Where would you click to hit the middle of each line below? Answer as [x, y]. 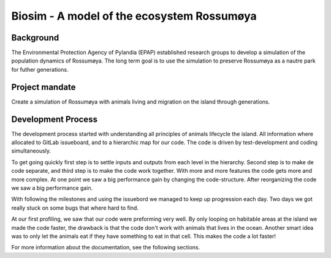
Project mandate [44, 87]
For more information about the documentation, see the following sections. [106, 248]
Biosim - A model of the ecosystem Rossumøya [134, 16]
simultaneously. [31, 151]
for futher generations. [40, 69]
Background [35, 38]
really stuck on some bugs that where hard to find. [75, 208]
